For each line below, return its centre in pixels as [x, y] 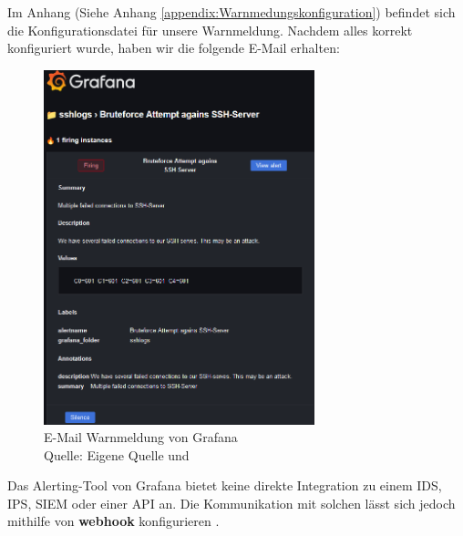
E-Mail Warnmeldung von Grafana [141, 437]
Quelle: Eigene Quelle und [117, 454]
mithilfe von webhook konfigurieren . [113, 521]
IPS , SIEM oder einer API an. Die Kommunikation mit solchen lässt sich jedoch [231, 503]
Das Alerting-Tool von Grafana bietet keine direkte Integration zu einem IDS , [225, 485]
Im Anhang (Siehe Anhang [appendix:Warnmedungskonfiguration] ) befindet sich [231, 12]
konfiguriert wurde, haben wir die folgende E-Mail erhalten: [174, 48]
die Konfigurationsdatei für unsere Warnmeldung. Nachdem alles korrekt [210, 30]
